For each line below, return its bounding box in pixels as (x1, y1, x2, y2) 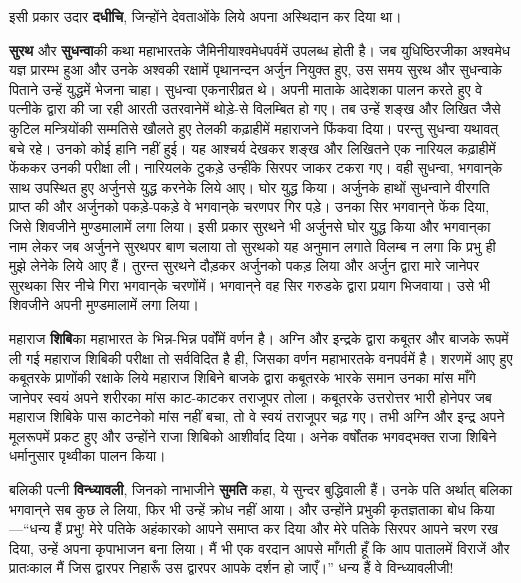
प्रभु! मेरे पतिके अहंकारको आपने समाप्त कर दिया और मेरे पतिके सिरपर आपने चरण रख (66, 518, 498, 539)
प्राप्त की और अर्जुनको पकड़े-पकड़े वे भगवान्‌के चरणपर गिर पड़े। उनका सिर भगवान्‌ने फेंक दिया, (9, 196, 490, 217)
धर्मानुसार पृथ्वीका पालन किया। (9, 445, 166, 466)
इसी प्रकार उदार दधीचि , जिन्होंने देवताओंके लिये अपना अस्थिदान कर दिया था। (9, 6, 402, 26)
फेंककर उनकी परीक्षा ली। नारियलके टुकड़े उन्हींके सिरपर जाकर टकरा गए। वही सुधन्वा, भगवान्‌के (9, 157, 503, 178)
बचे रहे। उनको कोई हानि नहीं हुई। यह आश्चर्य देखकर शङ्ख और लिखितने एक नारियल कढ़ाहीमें (9, 137, 496, 158)
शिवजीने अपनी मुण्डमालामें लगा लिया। (9, 294, 199, 315)
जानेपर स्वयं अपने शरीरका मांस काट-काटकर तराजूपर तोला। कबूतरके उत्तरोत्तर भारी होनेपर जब (9, 386, 492, 407)
